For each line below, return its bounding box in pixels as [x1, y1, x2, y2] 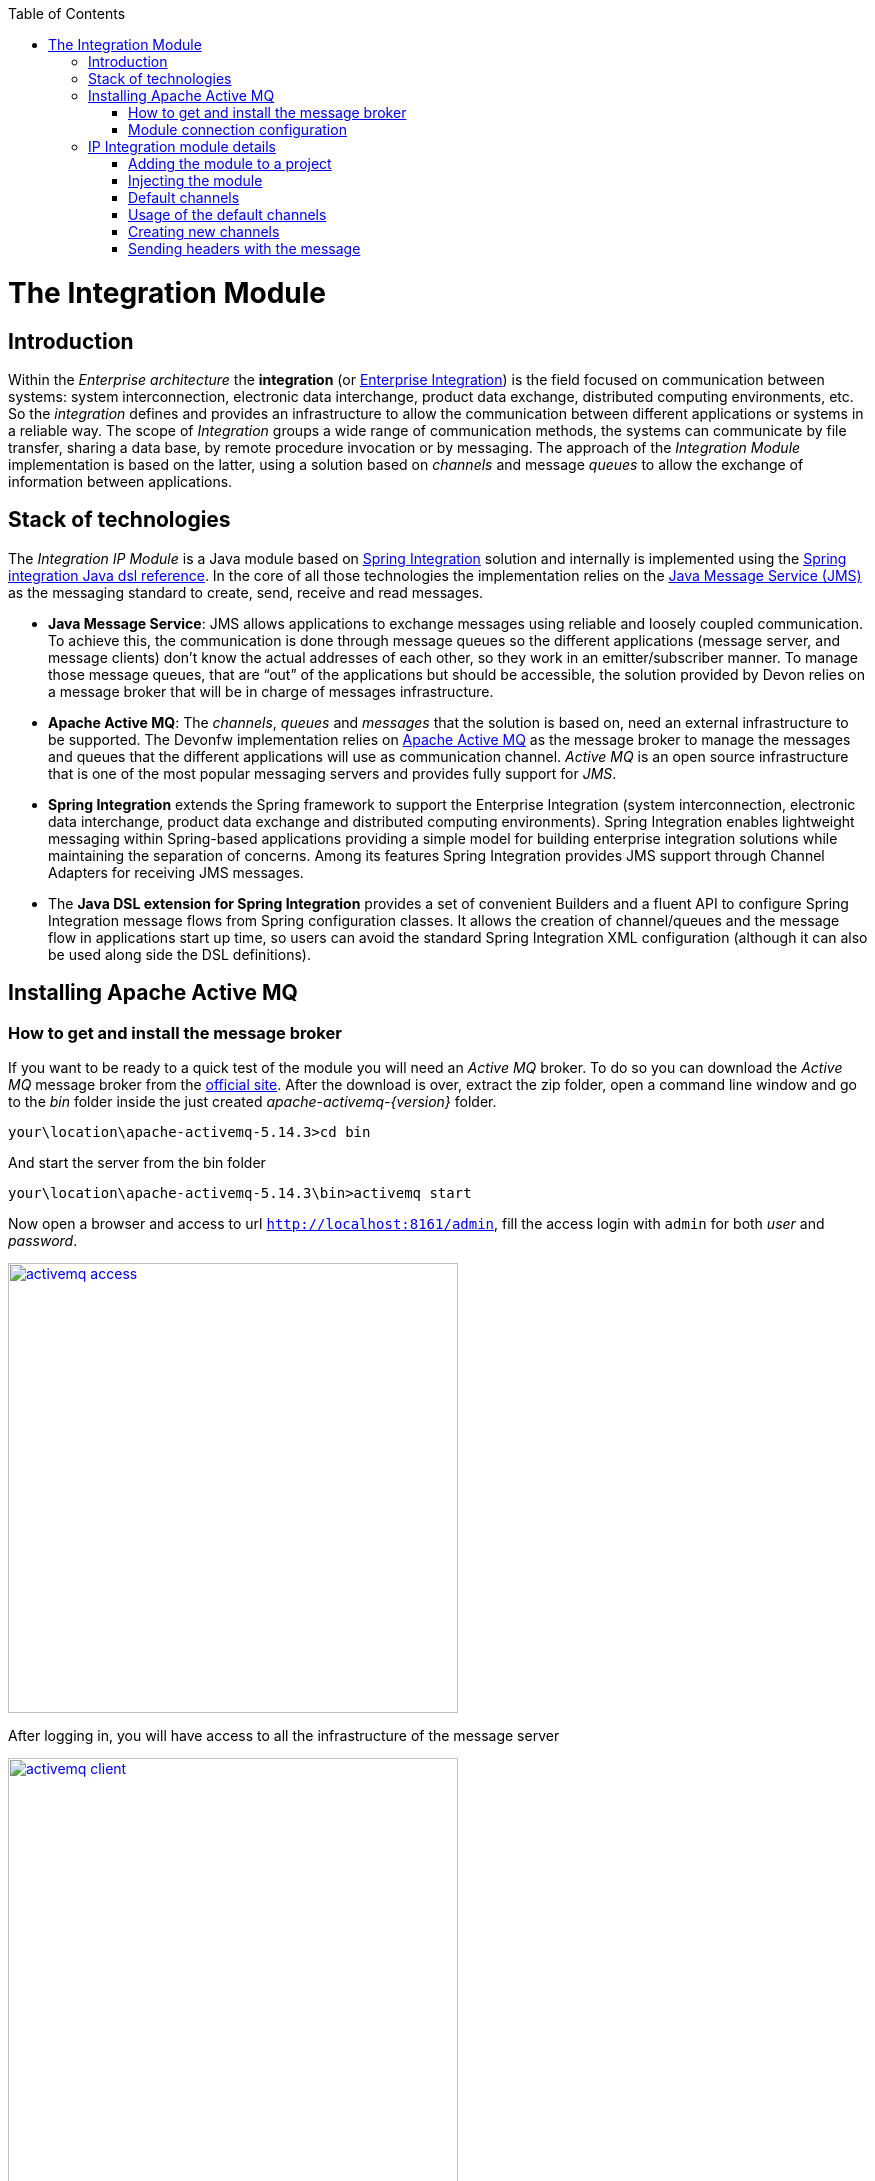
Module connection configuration [128, 121, 347, 138]
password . [8, 1231, 78, 1249]
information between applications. [8, 472, 233, 490]
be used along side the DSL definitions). [48, 945, 311, 963]
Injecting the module [128, 172, 263, 189]
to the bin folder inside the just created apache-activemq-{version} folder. [8, 1092, 497, 1110]
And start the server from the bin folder [8, 1153, 266, 1171]
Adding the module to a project [128, 155, 332, 172]
